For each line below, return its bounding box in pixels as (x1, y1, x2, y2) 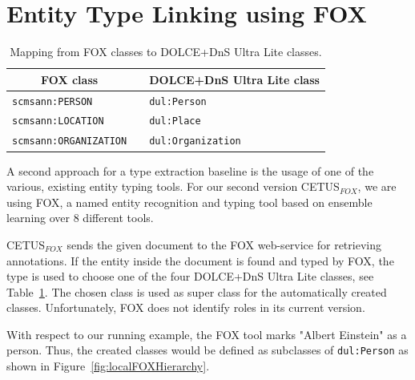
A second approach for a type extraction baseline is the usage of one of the (6, 162, 374, 179)
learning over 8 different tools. (6, 209, 154, 226)
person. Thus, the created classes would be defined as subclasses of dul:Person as (6, 342, 409, 358)
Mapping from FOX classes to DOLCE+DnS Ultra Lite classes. (10, 43, 322, 60)
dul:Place (149, 115, 201, 127)
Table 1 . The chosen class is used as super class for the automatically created (6, 283, 387, 300)
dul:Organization (149, 135, 241, 148)
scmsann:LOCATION (12, 115, 104, 127)
